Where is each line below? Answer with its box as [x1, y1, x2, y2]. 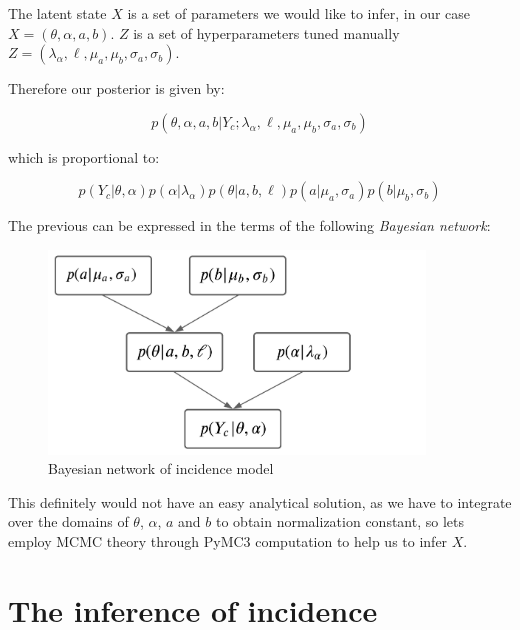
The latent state [8, 3, 107, 23]
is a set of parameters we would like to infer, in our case [127, 3, 471, 23]
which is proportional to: [8, 146, 160, 167]
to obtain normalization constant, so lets [215, 511, 464, 532]
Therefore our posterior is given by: [8, 78, 225, 99]
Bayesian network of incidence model [48, 458, 274, 479]
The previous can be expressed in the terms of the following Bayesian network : [8, 215, 491, 236]
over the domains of [8, 511, 129, 532]
